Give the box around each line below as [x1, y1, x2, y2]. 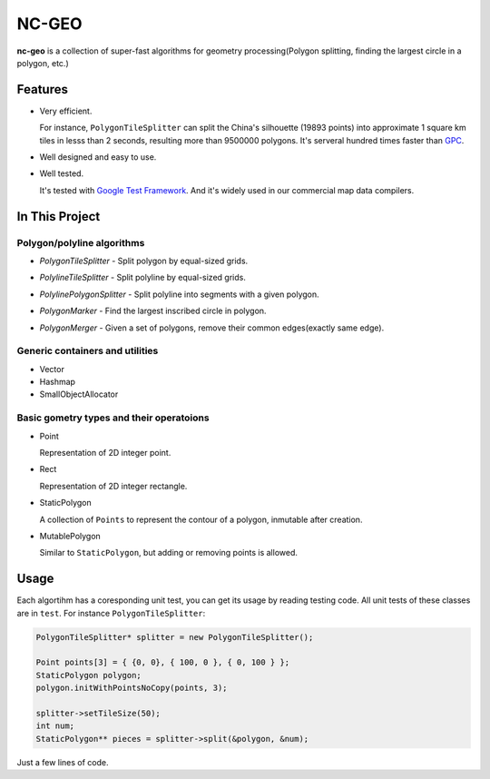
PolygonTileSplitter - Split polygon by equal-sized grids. [39, 255, 249, 266]
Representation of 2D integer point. [39, 447, 171, 458]
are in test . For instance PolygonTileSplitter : [16, 607, 206, 618]
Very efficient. [39, 105, 93, 116]
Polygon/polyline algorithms [16, 236, 145, 249]
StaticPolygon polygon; [35, 670, 142, 680]
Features [16, 82, 68, 97]
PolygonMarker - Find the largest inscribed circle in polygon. [39, 305, 267, 317]
